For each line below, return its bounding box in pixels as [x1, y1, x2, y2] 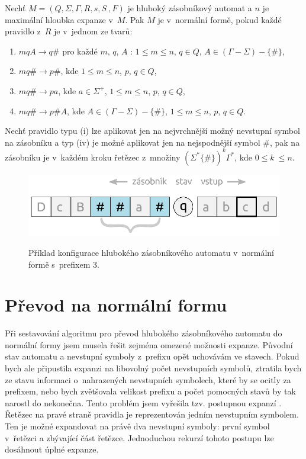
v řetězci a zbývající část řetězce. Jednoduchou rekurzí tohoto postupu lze [5, 431, 274, 444]
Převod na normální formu [5, 293, 227, 317]
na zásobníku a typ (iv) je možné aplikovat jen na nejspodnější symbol [5, 136, 260, 148]
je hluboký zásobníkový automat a [127, 2, 252, 14]
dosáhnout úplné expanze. [5, 443, 99, 455]
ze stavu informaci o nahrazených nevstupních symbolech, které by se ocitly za [5, 373, 291, 386]
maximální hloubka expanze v [5, 13, 113, 25]
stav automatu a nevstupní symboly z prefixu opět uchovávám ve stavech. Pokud [5, 350, 299, 362]
